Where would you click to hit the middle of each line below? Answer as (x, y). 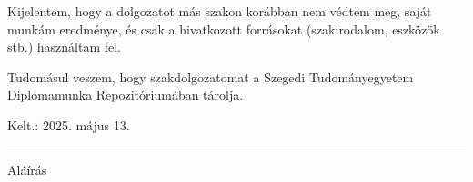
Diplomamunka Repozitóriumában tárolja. (126, 95)
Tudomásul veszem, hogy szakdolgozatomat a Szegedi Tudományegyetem (211, 77)
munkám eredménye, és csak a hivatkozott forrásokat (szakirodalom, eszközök (224, 29)
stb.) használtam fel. (64, 47)
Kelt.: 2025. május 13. (69, 125)
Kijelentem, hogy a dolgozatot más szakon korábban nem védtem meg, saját (220, 11)
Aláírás (27, 169)
